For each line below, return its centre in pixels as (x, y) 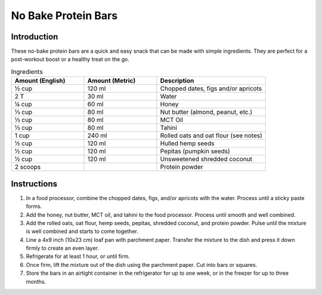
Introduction (35, 37)
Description (177, 81)
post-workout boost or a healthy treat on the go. (70, 59)
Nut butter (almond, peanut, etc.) (206, 112)
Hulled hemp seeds (187, 143)
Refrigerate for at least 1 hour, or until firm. (78, 256)
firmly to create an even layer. (63, 248)
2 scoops (28, 167)
